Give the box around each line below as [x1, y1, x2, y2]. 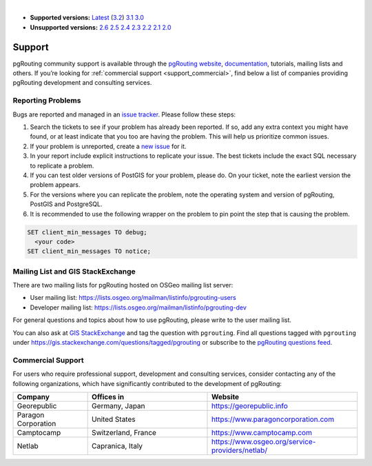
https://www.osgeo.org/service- [211, 436, 316, 446]
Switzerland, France [92, 427, 156, 437]
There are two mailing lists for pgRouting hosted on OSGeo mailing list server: [12, 281, 234, 290]
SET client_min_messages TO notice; [27, 247, 152, 255]
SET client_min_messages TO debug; [27, 228, 147, 236]
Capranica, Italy [92, 441, 143, 451]
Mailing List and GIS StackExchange [12, 266, 136, 276]
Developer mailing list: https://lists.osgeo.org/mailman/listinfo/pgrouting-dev [30, 303, 247, 312]
